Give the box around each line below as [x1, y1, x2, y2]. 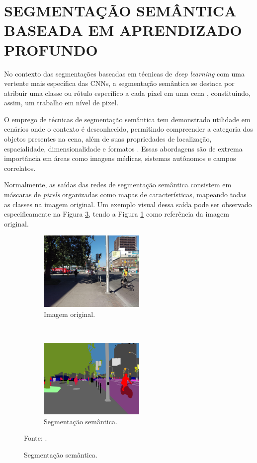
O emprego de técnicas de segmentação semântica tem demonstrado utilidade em [4, 114, 251, 124]
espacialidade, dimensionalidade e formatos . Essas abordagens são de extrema [4, 143, 243, 154]
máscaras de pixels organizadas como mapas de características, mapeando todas [4, 189, 247, 200]
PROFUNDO [4, 39, 98, 60]
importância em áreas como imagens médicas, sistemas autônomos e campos [4, 153, 236, 163]
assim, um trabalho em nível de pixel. [4, 97, 119, 108]
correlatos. [4, 162, 36, 173]
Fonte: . [24, 433, 47, 443]
